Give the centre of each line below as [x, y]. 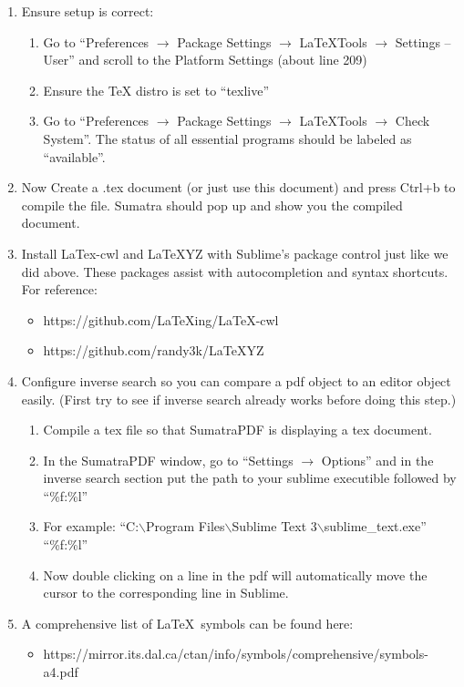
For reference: [59, 289]
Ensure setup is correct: [88, 11]
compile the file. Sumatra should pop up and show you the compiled [212, 205]
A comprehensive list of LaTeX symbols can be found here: [187, 623]
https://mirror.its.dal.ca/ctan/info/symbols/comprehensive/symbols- [236, 654]
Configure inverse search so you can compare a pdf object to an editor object [236, 380]
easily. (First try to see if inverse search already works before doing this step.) [239, 399]
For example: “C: [91, 526]
